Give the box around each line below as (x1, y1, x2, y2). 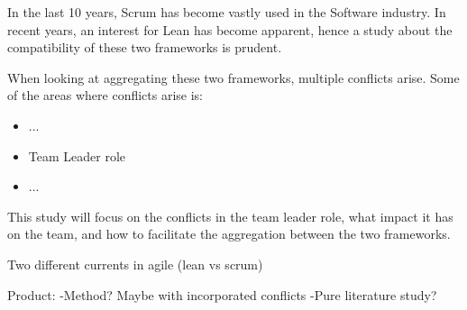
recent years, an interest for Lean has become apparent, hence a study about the (7, 20, 453, 39)
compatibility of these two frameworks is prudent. (7, 38, 282, 57)
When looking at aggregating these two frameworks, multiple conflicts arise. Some (7, 68, 460, 87)
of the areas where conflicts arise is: (7, 86, 203, 105)
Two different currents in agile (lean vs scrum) (7, 254, 263, 273)
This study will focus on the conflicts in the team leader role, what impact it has (7, 206, 453, 225)
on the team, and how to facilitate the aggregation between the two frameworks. (7, 224, 451, 243)
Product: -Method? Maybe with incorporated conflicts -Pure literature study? (7, 285, 437, 304)
